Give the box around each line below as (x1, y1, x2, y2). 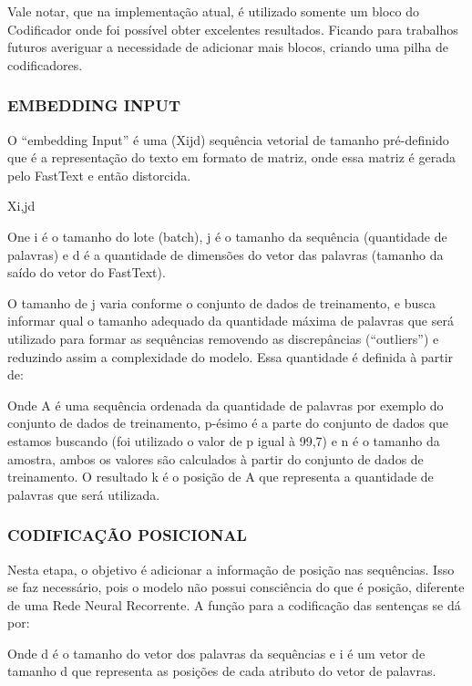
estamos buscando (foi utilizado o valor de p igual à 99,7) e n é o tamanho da (7, 431, 440, 450)
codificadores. (7, 55, 83, 74)
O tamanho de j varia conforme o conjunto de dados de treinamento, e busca (7, 293, 436, 312)
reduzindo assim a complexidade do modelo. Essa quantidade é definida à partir (7, 347, 454, 366)
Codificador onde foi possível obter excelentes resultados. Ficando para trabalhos (7, 19, 458, 38)
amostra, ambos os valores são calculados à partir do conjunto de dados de (7, 449, 424, 468)
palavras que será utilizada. (7, 484, 160, 504)
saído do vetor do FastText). (7, 263, 166, 282)
